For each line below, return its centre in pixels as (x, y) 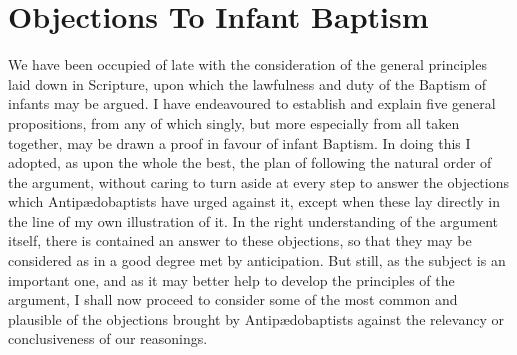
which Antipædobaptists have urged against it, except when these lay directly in (254, 201)
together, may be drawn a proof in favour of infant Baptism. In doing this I (239, 142)
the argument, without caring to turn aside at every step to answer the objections (258, 181)
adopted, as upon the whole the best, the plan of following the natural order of (250, 162)
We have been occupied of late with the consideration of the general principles (247, 64)
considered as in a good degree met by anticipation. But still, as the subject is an (257, 260)
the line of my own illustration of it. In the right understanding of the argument (253, 220)
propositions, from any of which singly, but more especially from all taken (234, 122)
